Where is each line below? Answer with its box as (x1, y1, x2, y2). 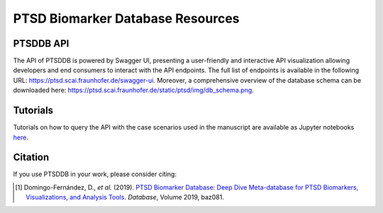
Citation (13, 151, 50, 163)
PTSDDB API (13, 38, 70, 50)
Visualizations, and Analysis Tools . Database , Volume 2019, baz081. (26, 193, 225, 202)
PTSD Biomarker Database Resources (13, 11, 240, 26)
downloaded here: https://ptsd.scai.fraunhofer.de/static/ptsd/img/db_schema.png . (13, 86, 255, 95)
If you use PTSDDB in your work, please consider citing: (13, 170, 177, 178)
